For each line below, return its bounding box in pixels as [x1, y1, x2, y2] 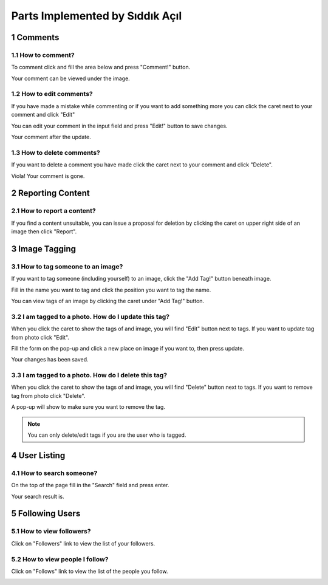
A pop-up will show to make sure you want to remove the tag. [11, 403, 165, 411]
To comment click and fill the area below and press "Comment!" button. [11, 64, 191, 71]
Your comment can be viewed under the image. [11, 75, 130, 82]
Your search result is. [11, 493, 64, 500]
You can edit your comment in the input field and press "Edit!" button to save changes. [11, 122, 228, 129]
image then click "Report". [11, 228, 77, 235]
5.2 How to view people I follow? [11, 555, 109, 563]
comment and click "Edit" [11, 111, 75, 118]
